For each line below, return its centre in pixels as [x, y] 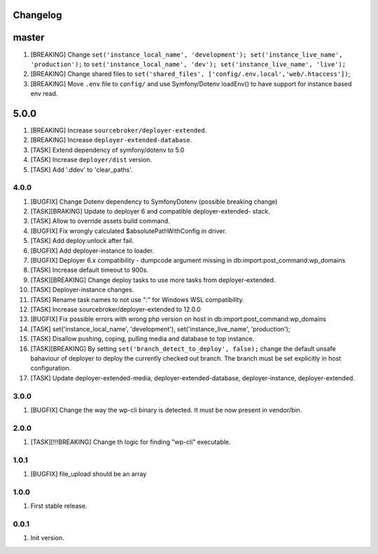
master [29, 37]
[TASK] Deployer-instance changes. [82, 290]
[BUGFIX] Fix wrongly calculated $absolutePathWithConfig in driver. [128, 230]
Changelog [37, 15]
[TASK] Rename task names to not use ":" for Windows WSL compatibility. [137, 299]
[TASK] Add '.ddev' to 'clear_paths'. [82, 169]
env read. [44, 94]
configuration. [51, 368]
